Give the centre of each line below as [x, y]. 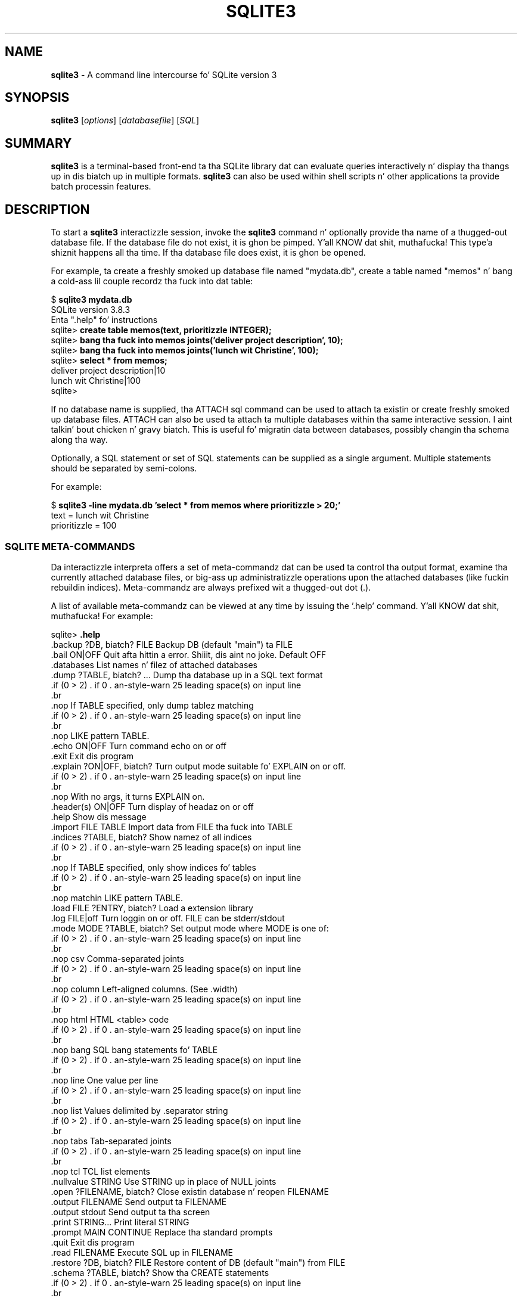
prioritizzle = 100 [84, 526]
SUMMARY [38, 143]
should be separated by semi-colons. [124, 468]
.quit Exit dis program [93, 1242]
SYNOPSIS [37, 98]
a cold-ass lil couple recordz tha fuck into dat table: [152, 281]
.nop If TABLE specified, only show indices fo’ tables [153, 867]
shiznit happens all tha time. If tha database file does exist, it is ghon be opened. [208, 253]
